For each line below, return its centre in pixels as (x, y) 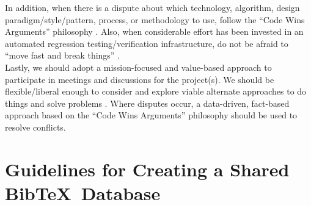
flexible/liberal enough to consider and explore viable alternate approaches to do (156, 91)
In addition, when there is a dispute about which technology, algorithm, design (152, 7)
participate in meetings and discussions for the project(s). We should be (140, 79)
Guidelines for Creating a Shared (147, 169)
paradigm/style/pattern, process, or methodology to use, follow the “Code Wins (155, 19)
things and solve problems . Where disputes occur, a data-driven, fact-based (147, 103)
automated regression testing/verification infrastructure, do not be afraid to (147, 43)
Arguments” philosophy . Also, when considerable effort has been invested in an (154, 31)
